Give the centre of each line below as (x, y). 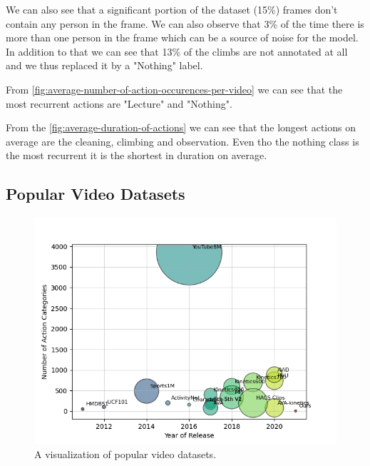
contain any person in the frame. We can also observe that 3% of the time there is (185, 23)
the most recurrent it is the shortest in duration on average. (137, 155)
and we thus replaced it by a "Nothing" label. (104, 65)
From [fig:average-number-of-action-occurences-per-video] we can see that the (174, 89)
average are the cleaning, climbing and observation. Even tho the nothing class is (183, 141)
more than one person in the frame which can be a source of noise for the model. (182, 37)
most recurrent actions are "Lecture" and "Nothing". (119, 103)
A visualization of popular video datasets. (125, 454)
